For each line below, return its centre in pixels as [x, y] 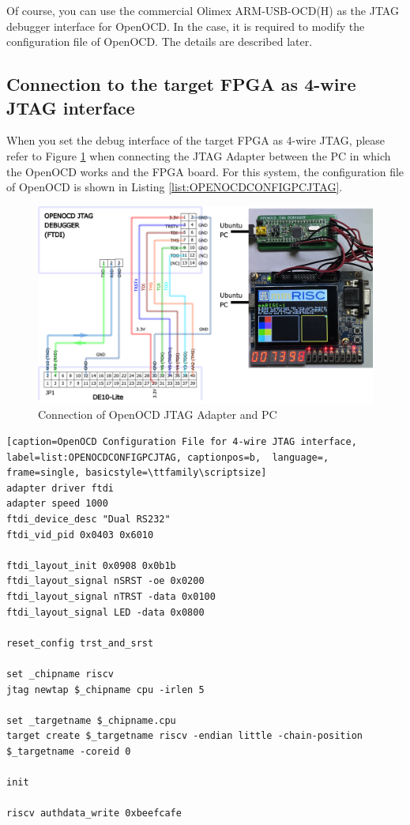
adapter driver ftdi [60, 488]
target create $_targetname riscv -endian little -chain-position [185, 736]
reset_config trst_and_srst [80, 643]
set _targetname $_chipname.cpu [91, 720]
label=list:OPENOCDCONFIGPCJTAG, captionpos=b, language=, [168, 457]
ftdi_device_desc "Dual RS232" [88, 519]
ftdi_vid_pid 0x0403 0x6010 [80, 535]
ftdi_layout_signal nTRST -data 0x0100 [111, 596]
